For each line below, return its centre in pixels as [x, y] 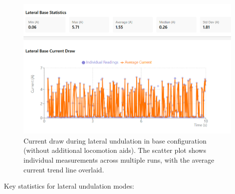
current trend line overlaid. [64, 169]
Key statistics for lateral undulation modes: [69, 186]
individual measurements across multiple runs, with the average [119, 160]
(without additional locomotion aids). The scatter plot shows [115, 150]
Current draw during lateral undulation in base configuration [115, 140]
